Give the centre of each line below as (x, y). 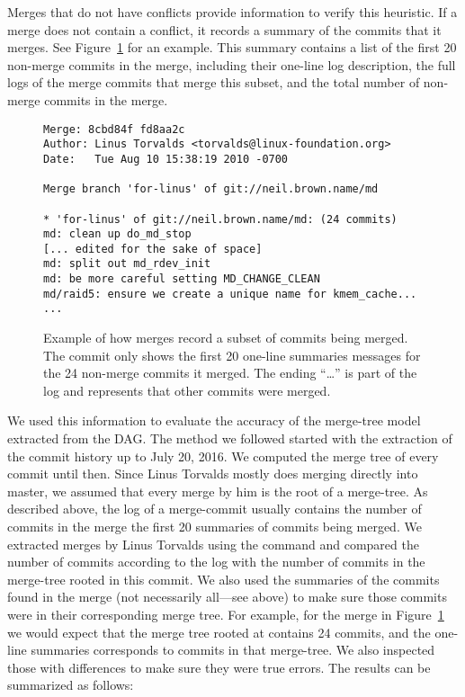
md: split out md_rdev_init (127, 264)
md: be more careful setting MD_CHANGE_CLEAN (182, 279)
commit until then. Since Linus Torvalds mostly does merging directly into (213, 474)
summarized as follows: (71, 685)
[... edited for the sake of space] (153, 249)
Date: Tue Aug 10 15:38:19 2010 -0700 (166, 159)
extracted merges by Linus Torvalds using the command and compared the (213, 544)
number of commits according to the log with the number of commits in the (216, 562)
